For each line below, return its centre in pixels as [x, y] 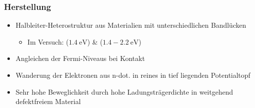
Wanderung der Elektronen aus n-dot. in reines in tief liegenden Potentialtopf [133, 75]
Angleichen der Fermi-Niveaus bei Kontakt [80, 58]
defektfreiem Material [48, 101]
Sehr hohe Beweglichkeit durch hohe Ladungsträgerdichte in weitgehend [124, 91]
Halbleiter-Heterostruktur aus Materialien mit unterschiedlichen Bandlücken [131, 25]
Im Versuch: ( [48, 41]
